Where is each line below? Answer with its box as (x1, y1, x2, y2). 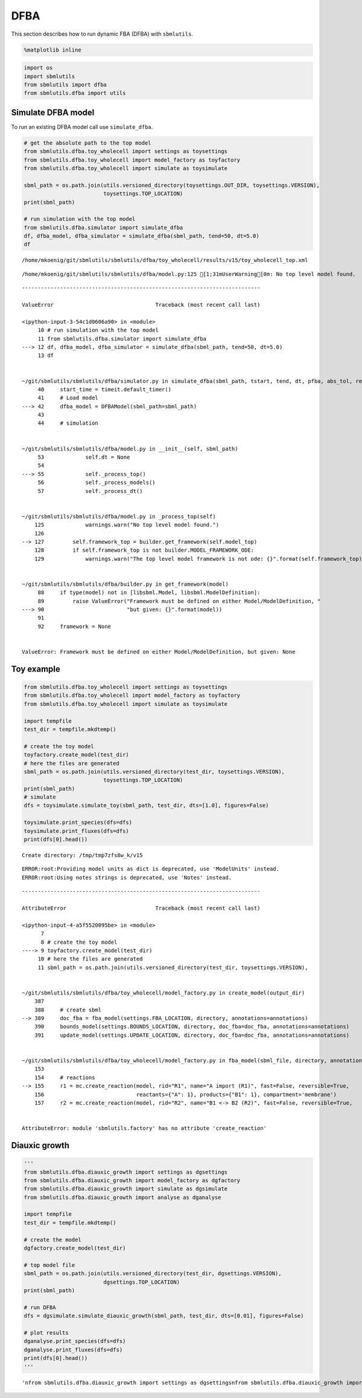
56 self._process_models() (37, 479, 156, 486)
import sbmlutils (24, 73, 75, 80)
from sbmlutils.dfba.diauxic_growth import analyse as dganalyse (24, 1194, 221, 1201)
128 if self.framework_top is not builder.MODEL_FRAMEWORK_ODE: (34, 547, 255, 554)
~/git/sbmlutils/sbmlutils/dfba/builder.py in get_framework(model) (22, 581, 229, 587)
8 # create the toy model (40, 938, 118, 946)
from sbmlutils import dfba (24, 81, 107, 88)
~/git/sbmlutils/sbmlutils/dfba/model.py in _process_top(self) (22, 513, 217, 520)
